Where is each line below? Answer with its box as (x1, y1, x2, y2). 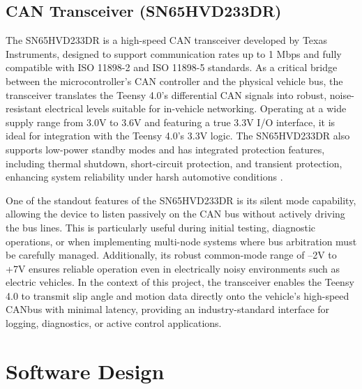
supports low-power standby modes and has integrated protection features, (6, 142, 325, 156)
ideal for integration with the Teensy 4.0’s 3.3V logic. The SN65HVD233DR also (6, 128, 350, 143)
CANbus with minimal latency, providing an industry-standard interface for (6, 302, 330, 316)
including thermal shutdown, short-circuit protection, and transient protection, (6, 155, 342, 170)
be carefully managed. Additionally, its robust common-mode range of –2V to (6, 247, 337, 262)
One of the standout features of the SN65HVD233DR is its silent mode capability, (6, 192, 356, 207)
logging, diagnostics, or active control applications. (6, 316, 222, 330)
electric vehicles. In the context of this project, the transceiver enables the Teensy (6, 275, 354, 289)
